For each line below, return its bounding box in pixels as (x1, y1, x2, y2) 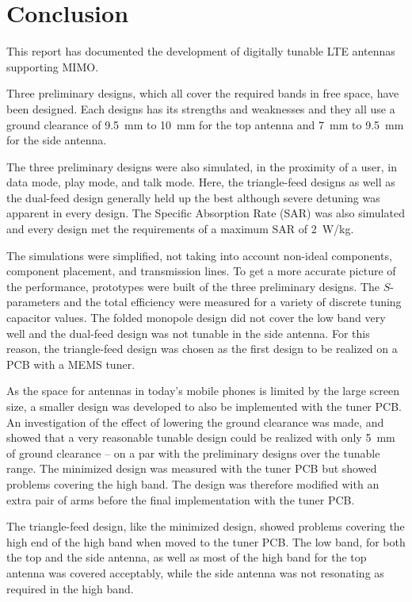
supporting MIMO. (6, 58, 99, 75)
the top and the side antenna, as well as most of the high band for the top (6, 549, 367, 566)
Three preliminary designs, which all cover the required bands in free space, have (6, 85, 399, 102)
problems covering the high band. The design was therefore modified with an (6, 475, 380, 492)
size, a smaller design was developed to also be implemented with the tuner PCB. (6, 398, 402, 414)
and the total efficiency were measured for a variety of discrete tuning (63, 293, 402, 310)
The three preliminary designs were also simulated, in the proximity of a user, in (6, 158, 397, 174)
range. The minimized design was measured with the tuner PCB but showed (6, 460, 377, 477)
